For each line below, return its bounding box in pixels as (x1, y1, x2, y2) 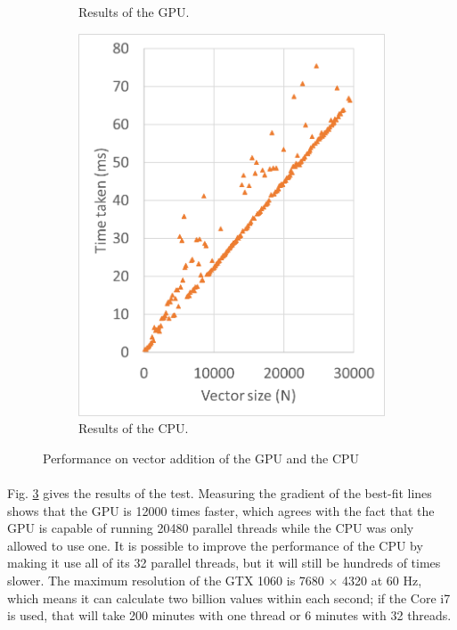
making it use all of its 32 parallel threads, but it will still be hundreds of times (7, 553, 441, 572)
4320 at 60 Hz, (342, 571, 422, 590)
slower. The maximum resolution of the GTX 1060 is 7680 (7, 571, 324, 590)
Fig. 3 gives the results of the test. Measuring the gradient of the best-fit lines (7, 484, 432, 503)
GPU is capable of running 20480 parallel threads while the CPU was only (7, 519, 414, 537)
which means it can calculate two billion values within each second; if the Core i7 (7, 588, 451, 607)
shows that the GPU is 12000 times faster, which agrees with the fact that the (7, 501, 435, 520)
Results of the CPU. (78, 419, 189, 438)
